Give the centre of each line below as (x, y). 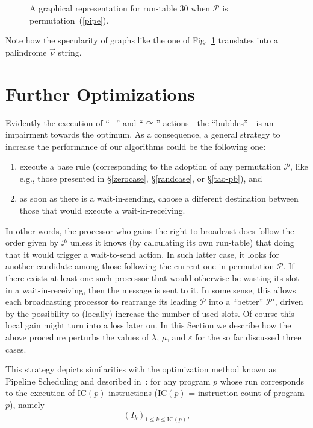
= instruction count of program (246, 393)
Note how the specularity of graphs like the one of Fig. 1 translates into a (142, 40)
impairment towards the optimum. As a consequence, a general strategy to (143, 134)
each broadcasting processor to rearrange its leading (101, 302)
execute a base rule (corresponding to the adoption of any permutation (150, 166)
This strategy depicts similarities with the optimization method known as (141, 369)
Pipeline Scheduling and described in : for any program (108, 381)
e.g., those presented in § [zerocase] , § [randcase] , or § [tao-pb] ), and (141, 178)
